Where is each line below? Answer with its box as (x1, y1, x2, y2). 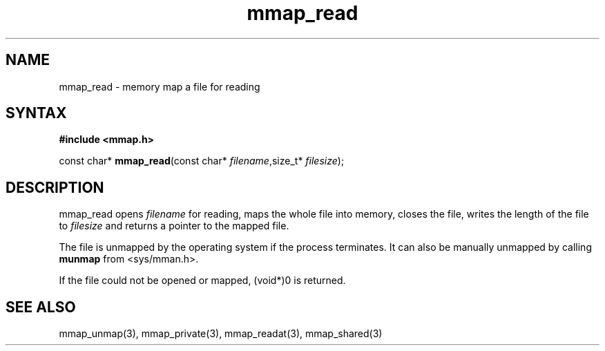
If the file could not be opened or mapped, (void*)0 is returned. (59, 274, 346, 287)
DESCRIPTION (6, 178, 104, 196)
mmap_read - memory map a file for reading (59, 80, 260, 93)
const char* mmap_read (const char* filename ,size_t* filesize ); (59, 155, 345, 167)
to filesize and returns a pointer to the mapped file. (59, 220, 289, 232)
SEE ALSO (6, 298, 76, 316)
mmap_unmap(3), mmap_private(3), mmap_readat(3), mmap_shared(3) (59, 328, 383, 340)
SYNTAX (6, 104, 67, 122)
